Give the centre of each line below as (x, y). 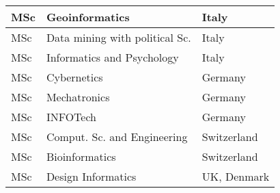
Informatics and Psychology (112, 57)
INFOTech (71, 117)
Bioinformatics (81, 156)
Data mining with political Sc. (118, 37)
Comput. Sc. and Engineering (117, 137)
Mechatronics (78, 97)
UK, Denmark (236, 176)
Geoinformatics (88, 17)
